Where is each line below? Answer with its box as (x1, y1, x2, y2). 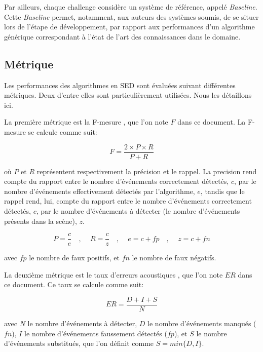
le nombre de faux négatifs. (132, 252, 216, 263)
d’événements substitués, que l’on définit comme (4, 338, 154, 348)
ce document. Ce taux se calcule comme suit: (4, 279, 144, 290)
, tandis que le (200, 185, 245, 196)
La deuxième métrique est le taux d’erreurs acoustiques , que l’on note (4, 269, 223, 280)
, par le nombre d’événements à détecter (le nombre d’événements (36, 205, 240, 216)
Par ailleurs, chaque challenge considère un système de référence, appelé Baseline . (4, 2, 257, 12)
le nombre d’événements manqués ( (147, 318, 256, 329)
